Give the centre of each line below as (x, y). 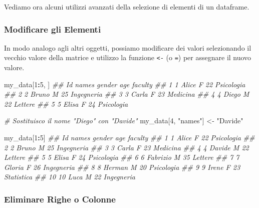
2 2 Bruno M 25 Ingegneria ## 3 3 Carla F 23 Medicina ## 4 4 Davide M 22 (126, 147)
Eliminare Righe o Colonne (60, 199)
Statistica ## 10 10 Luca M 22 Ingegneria (70, 177)
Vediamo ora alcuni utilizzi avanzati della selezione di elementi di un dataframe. (127, 7)
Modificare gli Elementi (53, 29)
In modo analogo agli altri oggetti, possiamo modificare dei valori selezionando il (128, 47)
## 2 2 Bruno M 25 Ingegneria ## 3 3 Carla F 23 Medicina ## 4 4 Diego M (127, 94)
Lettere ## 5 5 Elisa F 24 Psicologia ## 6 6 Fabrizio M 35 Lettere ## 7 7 (122, 157)
